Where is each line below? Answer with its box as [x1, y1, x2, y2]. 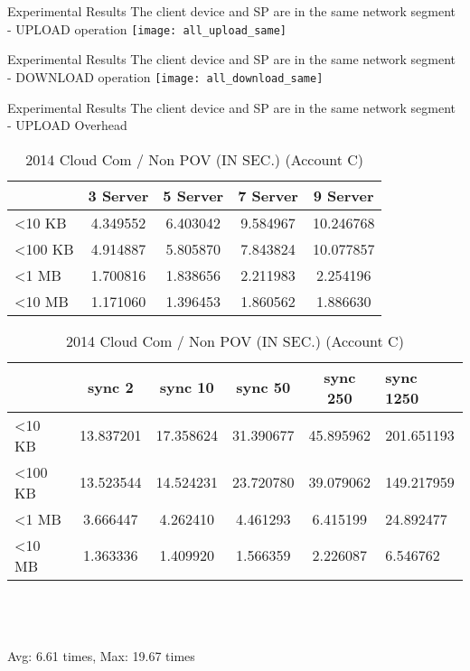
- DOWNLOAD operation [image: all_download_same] [7, 67, 324, 86]
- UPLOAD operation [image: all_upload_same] [7, 19, 287, 38]
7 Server [238, 184, 298, 206]
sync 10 [159, 377, 214, 398]
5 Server [163, 184, 224, 206]
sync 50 [236, 377, 291, 398]
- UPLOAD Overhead [7, 116, 127, 135]
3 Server [88, 184, 149, 206]
